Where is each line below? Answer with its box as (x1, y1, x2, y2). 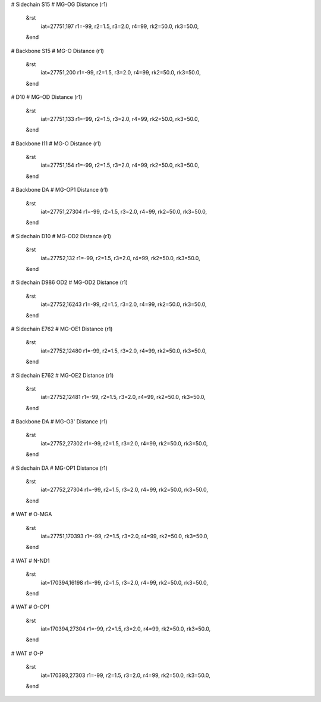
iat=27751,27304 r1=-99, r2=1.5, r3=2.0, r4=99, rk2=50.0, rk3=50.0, (40, 208, 207, 216)
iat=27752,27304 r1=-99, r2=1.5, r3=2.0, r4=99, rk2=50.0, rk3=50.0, (40, 486, 208, 494)
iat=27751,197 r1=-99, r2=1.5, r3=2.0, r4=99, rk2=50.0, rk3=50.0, (40, 23, 199, 30)
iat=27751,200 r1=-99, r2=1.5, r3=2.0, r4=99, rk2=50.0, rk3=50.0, (40, 69, 202, 76)
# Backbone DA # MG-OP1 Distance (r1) (11, 186, 108, 194)
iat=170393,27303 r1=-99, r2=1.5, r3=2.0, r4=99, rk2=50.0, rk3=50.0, (40, 672, 210, 679)
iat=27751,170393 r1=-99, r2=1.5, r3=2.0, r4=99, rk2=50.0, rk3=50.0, (40, 532, 209, 539)
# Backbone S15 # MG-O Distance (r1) (11, 47, 104, 54)
